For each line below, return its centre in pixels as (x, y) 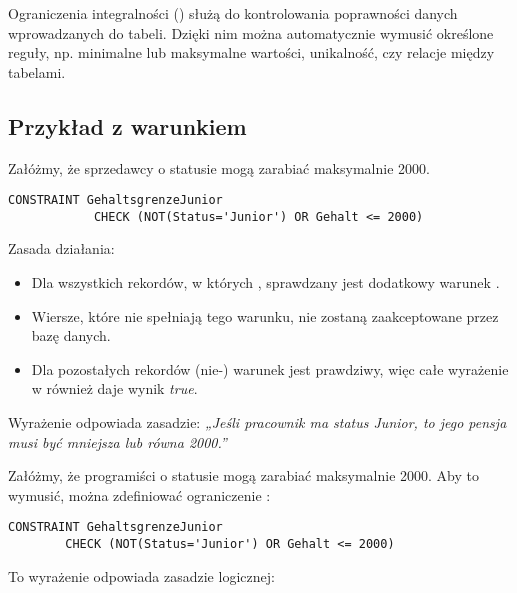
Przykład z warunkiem (127, 125)
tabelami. (37, 71)
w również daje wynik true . (114, 388)
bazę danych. (71, 335)
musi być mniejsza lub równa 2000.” (117, 441)
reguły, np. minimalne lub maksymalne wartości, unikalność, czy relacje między (251, 52)
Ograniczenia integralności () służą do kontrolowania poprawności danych (233, 13)
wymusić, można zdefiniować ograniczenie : (139, 494)
